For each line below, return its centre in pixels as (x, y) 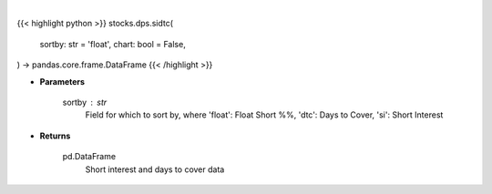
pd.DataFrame (89, 157)
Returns (55, 136)
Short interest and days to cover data (155, 169)
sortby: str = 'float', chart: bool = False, (113, 44)
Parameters (62, 81)
